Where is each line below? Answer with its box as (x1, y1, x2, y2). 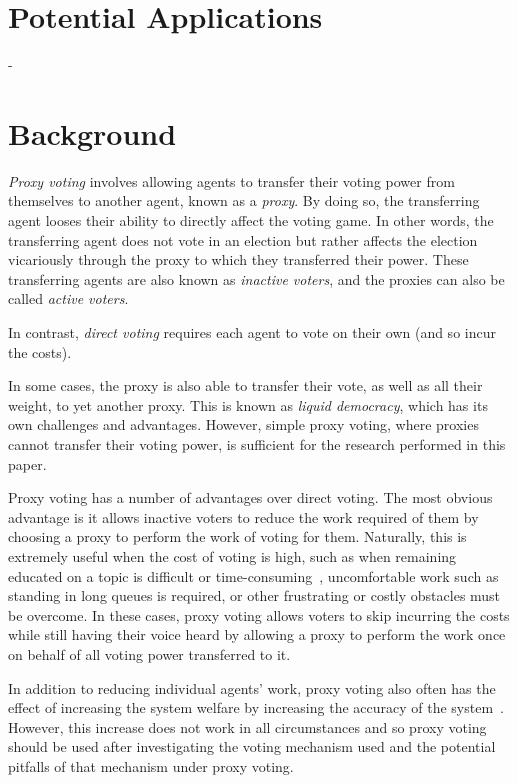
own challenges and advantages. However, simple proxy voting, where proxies (8, 414, 479, 435)
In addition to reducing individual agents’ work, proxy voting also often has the (8, 677, 496, 698)
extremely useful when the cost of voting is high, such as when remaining (8, 545, 457, 566)
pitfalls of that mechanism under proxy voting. (8, 755, 294, 776)
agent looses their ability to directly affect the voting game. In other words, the (8, 210, 494, 231)
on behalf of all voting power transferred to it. (8, 643, 291, 664)
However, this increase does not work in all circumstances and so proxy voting (8, 716, 487, 737)
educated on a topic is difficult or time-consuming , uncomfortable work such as (8, 565, 499, 586)
